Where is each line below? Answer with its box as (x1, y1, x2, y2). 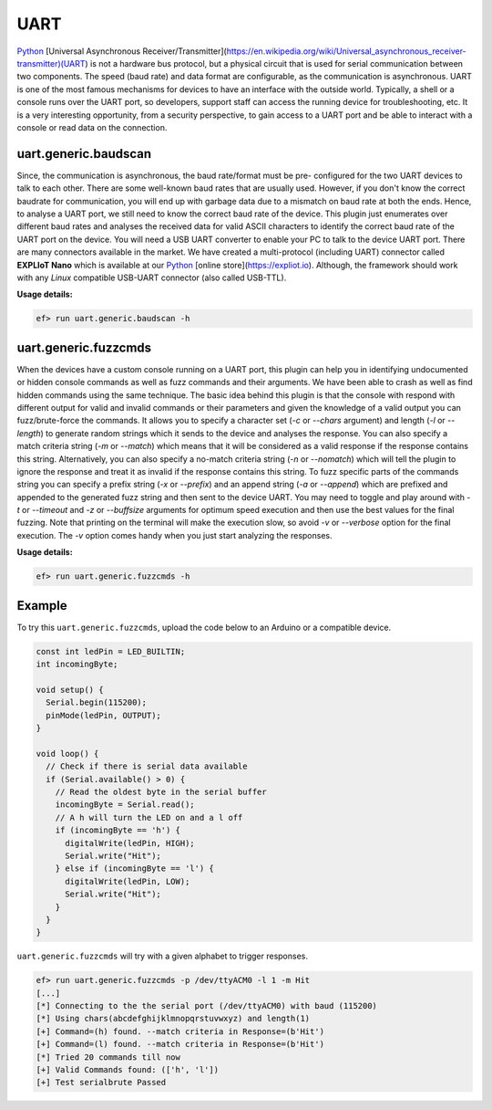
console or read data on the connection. (16, 121, 168, 132)
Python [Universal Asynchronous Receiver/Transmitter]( (16, 46, 227, 57)
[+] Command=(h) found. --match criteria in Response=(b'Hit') (36, 1026, 325, 1036)
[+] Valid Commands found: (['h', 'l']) (36, 1064, 219, 1075)
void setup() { (36, 685, 104, 695)
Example (16, 598, 67, 613)
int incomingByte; (36, 659, 118, 670)
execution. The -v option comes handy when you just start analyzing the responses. (16, 529, 333, 540)
